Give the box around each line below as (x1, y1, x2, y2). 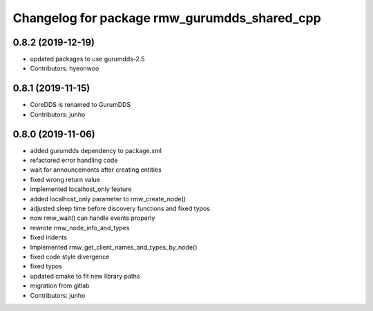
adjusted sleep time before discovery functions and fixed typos (30, 204, 211, 212)
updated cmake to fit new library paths (30, 272, 141, 280)
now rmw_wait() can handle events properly (30, 214, 155, 222)
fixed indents (30, 233, 68, 241)
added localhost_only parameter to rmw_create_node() (30, 194, 186, 203)
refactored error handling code (30, 156, 118, 165)
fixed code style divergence (30, 252, 110, 261)
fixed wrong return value (30, 175, 100, 183)
